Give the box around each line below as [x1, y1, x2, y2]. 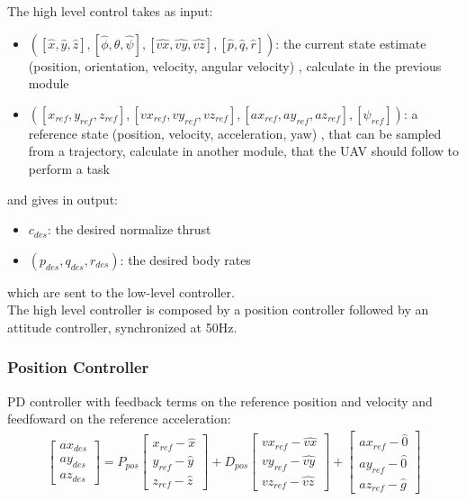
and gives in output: [7, 189, 118, 208]
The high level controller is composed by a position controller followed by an [7, 300, 429, 319]
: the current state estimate [275, 33, 426, 52]
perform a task [28, 159, 110, 178]
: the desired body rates [120, 250, 251, 269]
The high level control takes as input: [7, 2, 213, 20]
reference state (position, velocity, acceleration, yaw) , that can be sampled [28, 123, 442, 142]
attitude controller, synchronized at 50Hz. [7, 317, 237, 336]
